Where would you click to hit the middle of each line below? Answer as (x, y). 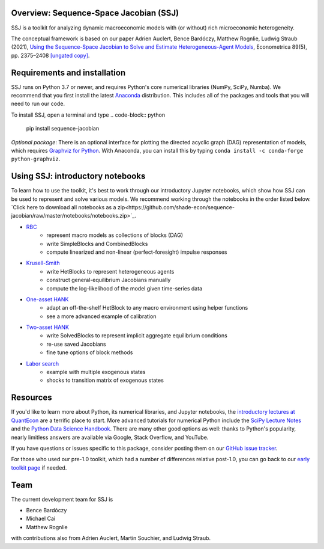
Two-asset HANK (47, 327)
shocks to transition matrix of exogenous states (105, 380)
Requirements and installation (68, 72)
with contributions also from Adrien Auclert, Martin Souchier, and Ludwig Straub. (111, 538)
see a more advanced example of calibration (101, 316)
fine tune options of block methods (90, 352)
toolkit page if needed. (39, 468)
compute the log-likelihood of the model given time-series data (124, 288)
